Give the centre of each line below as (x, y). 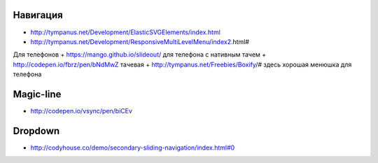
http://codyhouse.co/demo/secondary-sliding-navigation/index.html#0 (133, 148)
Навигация (38, 15)
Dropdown (36, 130)
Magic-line (37, 94)
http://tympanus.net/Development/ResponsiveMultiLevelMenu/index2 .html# (140, 41)
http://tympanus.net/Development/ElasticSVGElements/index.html (125, 32)
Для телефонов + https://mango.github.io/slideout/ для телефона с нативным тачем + (140, 55)
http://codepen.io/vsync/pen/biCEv (82, 111)
